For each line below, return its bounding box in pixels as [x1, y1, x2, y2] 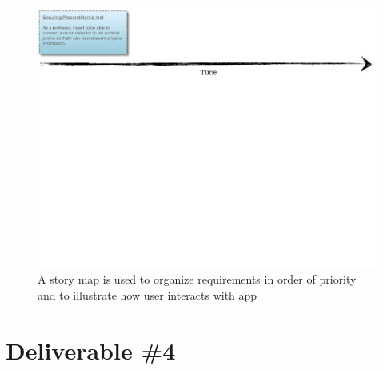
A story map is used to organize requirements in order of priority [38, 271, 357, 288]
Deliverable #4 [6, 333, 176, 366]
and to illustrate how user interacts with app [38, 286, 257, 303]
